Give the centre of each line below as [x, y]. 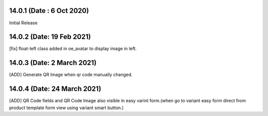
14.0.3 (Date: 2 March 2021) [53, 63]
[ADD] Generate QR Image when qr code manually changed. [71, 75]
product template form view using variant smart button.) [67, 108]
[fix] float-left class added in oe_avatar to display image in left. [73, 49]
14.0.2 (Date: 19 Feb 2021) [50, 37]
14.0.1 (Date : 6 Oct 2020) [49, 11]
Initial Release [23, 23]
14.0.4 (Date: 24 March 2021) [55, 89]
